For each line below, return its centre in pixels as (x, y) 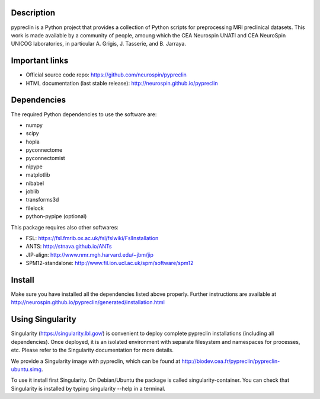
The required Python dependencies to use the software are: (84, 114)
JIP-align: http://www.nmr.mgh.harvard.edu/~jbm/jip (90, 254)
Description (33, 13)
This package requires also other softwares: (65, 227)
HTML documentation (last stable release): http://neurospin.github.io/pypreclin (122, 83)
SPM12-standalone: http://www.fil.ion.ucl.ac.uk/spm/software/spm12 (110, 263)
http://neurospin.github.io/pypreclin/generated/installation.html (88, 302)
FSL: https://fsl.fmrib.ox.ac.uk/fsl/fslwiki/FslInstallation (92, 238)
